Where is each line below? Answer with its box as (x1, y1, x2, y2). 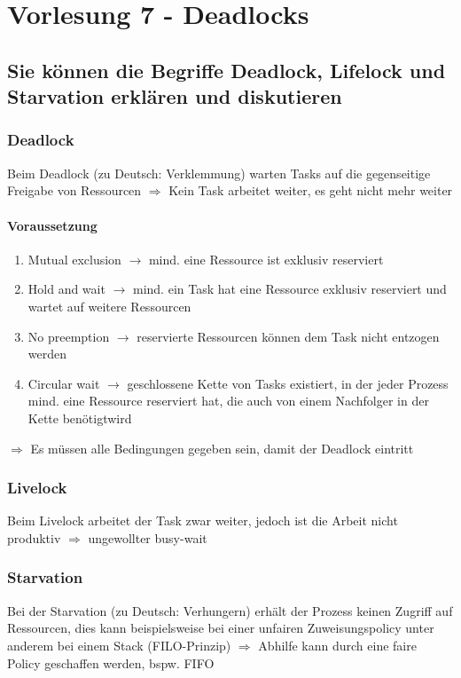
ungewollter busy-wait (88, 528, 207, 547)
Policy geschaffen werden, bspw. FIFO (7, 653, 215, 672)
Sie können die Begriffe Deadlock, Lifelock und (7, 56, 446, 83)
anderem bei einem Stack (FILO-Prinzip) (7, 635, 231, 654)
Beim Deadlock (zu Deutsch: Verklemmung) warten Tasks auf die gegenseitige (7, 163, 431, 182)
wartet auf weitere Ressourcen (27, 296, 191, 315)
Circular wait (27, 374, 100, 392)
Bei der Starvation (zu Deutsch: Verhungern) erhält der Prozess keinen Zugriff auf (7, 601, 453, 619)
